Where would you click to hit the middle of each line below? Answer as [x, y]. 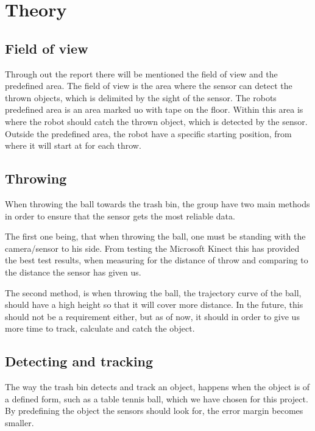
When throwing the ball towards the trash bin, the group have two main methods [157, 203]
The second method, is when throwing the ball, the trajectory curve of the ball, [153, 292]
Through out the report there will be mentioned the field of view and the [141, 73]
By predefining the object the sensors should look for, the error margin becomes [154, 411]
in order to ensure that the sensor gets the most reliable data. [120, 215]
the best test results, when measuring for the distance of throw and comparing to [157, 260]
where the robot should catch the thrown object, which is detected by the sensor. [156, 121]
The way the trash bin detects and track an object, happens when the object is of [157, 387]
